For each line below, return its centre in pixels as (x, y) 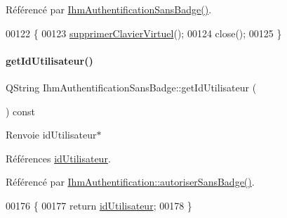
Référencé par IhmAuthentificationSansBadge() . (109, 9)
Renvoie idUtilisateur (51, 135)
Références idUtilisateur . (58, 158)
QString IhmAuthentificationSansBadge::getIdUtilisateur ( (131, 87)
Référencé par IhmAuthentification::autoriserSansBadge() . (130, 182)
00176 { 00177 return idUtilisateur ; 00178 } (99, 205)
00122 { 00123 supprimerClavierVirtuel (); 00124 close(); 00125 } (144, 33)
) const (21, 111)
